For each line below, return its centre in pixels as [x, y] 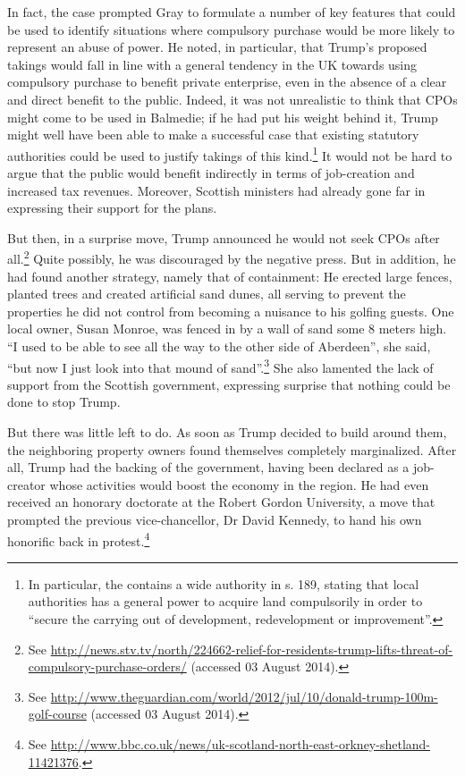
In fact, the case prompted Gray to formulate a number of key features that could [232, 12]
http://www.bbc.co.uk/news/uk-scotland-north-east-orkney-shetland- [240, 744]
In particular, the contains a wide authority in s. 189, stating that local [224, 583]
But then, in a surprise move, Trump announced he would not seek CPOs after [224, 237]
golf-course [57, 714]
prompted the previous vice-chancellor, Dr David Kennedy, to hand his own [215, 519]
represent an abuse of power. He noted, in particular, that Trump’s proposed [217, 47]
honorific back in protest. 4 [79, 539]
